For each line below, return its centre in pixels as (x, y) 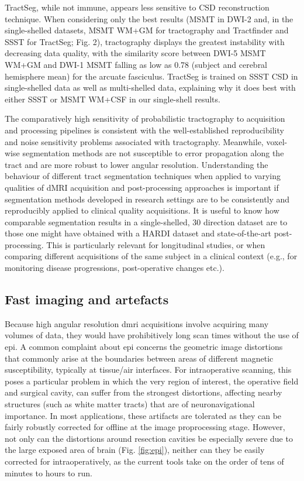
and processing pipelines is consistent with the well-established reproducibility (144, 130)
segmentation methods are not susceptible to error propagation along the (153, 153)
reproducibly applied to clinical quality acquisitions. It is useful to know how (142, 210)
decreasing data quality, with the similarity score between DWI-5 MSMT (135, 53)
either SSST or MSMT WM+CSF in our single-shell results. (113, 99)
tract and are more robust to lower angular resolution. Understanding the (137, 164)
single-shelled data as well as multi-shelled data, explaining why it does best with (150, 87)
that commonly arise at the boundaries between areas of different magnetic (139, 358)
